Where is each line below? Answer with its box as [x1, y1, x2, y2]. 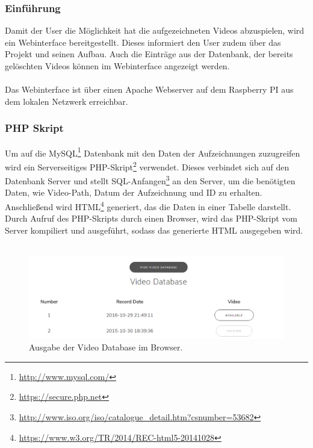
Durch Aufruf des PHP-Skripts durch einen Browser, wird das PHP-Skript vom [5, 212, 298, 225]
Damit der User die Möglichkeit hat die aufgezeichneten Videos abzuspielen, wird [5, 24, 305, 37]
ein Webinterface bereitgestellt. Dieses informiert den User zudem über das [5, 36, 281, 48]
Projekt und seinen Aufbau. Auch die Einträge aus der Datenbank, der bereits [5, 48, 293, 60]
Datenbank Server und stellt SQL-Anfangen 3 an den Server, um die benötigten [5, 173, 296, 187]
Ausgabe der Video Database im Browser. [29, 341, 183, 353]
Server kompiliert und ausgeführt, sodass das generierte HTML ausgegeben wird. [5, 223, 303, 236]
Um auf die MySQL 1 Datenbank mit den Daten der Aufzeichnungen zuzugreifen [5, 145, 300, 159]
